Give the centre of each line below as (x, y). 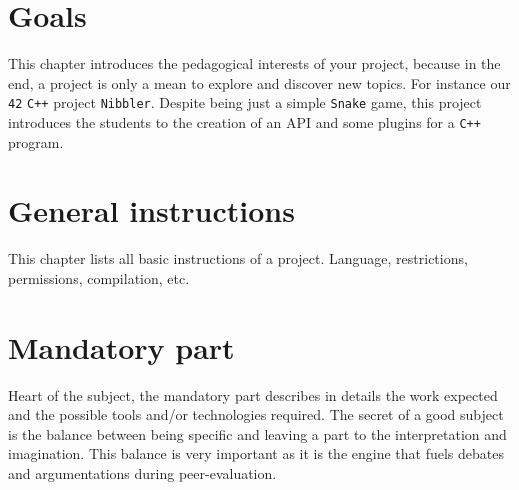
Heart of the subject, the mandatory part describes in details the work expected (253, 394)
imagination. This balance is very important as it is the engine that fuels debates (256, 453)
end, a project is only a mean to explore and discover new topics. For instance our (259, 82)
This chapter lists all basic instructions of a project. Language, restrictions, (238, 258)
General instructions (151, 210)
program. (36, 141)
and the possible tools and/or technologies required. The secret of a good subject (256, 414)
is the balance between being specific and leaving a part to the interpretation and (257, 433)
